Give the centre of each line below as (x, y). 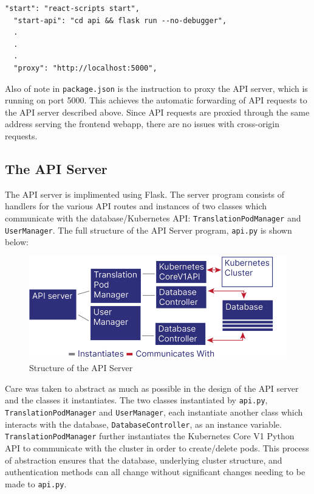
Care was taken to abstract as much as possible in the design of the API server (152, 388)
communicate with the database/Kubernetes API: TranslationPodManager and (153, 217)
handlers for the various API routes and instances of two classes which (136, 206)
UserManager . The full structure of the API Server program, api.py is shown (148, 230)
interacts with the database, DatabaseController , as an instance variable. (143, 424)
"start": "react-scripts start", (72, 9)
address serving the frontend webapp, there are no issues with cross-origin (142, 124)
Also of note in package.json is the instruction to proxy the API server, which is (156, 88)
